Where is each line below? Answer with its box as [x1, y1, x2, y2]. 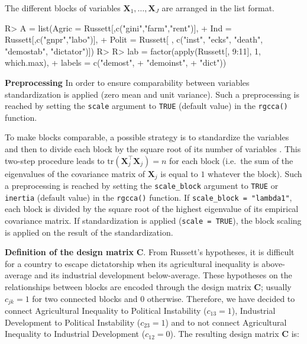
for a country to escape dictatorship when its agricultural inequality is [5, 257, 259, 269]
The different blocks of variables [5, 2, 121, 14]
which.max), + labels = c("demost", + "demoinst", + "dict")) [5, 56, 227, 69]
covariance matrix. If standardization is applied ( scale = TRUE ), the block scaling [5, 214, 302, 226]
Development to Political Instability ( [5, 316, 141, 328]
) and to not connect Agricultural [165, 316, 287, 328]
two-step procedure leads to [5, 154, 105, 166]
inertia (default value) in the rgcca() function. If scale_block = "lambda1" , [5, 191, 292, 203]
